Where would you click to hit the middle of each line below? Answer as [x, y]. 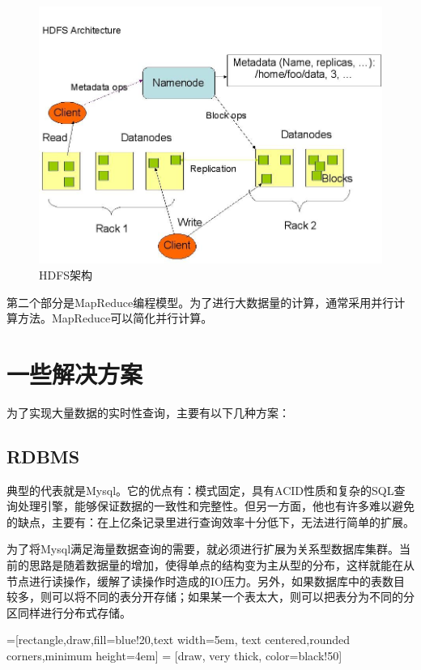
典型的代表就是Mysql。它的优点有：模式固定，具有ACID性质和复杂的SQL [200, 490]
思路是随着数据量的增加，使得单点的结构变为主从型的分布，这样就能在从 [221, 565]
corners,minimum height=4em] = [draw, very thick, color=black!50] [174, 656]
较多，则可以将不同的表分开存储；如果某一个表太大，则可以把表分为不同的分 [210, 597]
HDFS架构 [66, 274]
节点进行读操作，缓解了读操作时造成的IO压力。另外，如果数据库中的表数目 [206, 580]
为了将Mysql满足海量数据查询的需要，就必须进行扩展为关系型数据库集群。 [203, 549]
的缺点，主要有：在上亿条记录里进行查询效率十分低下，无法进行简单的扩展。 [210, 521]
